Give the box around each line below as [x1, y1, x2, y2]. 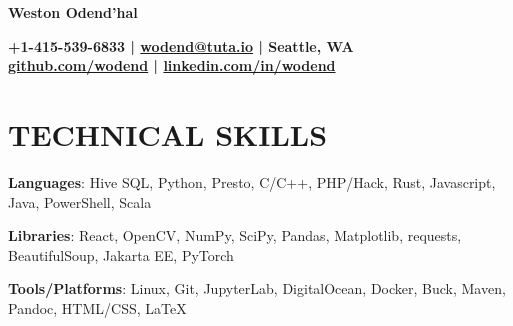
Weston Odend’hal [8, 2, 138, 22]
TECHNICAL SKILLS [8, 113, 328, 154]
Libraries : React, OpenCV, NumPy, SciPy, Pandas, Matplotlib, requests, [8, 225, 462, 246]
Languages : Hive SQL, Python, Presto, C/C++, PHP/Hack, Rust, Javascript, [8, 171, 496, 192]
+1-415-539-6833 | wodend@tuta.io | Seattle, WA [8, 35, 354, 56]
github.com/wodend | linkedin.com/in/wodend [8, 55, 336, 76]
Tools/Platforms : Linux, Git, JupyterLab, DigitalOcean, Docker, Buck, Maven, [8, 278, 506, 299]
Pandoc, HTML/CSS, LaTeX [8, 297, 187, 318]
